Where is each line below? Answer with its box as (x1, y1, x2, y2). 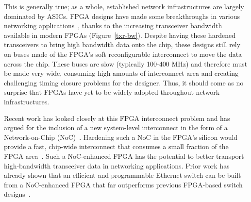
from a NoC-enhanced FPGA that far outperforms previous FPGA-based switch (4, 179, 243, 189)
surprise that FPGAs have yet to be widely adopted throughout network (4, 87, 220, 97)
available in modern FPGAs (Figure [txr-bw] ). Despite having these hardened (4, 30, 235, 40)
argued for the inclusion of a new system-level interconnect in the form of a (4, 122, 228, 133)
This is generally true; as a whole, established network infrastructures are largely (4, 1, 244, 11)
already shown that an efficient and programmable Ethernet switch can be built (4, 170, 241, 180)
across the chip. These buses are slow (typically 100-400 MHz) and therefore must (4, 58, 248, 68)
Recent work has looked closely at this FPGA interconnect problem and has (4, 113, 230, 123)
